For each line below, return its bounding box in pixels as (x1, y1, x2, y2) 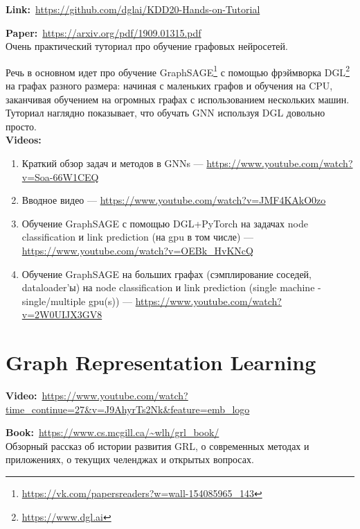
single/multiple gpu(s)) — (21, 293, 133, 308)
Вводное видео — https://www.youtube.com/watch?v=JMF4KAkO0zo (21, 193, 326, 207)
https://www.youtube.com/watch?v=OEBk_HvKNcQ (21, 243, 253, 257)
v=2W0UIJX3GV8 (21, 307, 102, 322)
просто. (6, 119, 37, 133)
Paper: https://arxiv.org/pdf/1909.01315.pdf (6, 25, 201, 40)
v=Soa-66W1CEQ (21, 169, 99, 184)
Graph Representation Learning (6, 348, 316, 376)
